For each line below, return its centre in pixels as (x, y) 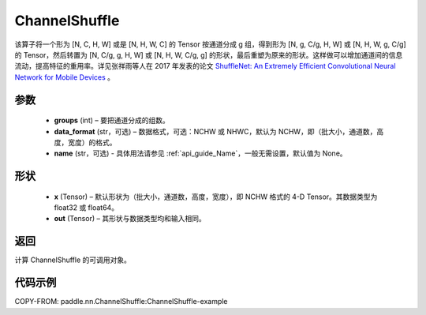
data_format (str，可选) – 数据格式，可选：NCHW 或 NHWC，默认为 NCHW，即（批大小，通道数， (215, 131)
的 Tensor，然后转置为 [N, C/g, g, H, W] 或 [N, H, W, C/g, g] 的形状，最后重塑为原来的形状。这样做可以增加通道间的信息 (209, 54)
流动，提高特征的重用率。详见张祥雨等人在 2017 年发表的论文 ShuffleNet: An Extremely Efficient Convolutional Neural (205, 66)
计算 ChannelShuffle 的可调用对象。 (73, 260)
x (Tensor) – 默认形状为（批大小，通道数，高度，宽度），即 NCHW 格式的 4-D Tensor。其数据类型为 (216, 197)
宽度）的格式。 (92, 142)
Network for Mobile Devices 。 (64, 77)
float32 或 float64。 (86, 208)
